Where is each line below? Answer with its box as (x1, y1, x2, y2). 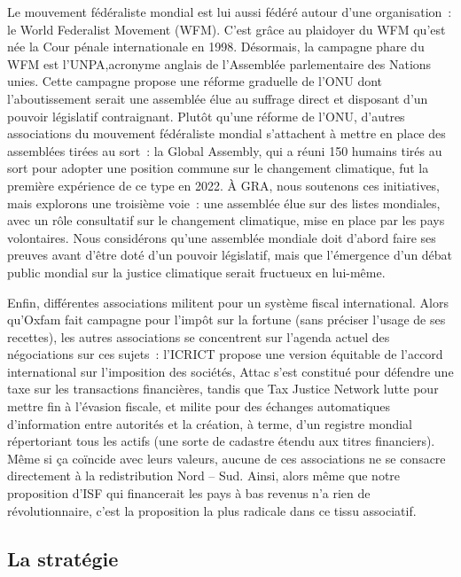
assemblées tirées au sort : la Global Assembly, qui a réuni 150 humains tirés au (7, 141, 442, 160)
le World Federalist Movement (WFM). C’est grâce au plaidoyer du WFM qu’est (7, 19, 446, 38)
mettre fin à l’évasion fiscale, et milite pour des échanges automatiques (7, 397, 391, 416)
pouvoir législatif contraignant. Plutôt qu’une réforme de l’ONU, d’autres (7, 106, 405, 125)
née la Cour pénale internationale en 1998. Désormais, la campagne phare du (7, 37, 425, 56)
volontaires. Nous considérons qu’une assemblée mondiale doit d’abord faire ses (7, 228, 436, 246)
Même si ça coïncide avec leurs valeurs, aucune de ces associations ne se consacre (7, 448, 446, 467)
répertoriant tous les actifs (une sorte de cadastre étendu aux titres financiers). (7, 432, 435, 450)
